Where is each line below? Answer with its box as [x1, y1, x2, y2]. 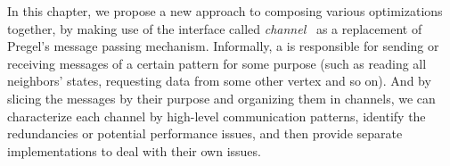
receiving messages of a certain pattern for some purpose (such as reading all [7, 54, 427, 72]
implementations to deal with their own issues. [7, 141, 261, 160]
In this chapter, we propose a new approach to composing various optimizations [7, 2, 443, 20]
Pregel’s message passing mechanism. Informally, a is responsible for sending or [7, 37, 439, 55]
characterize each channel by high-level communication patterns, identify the [7, 106, 426, 125]
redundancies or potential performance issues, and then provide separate [7, 124, 403, 143]
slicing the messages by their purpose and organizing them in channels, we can [7, 88, 436, 107]
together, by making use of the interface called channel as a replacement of [7, 19, 422, 37]
